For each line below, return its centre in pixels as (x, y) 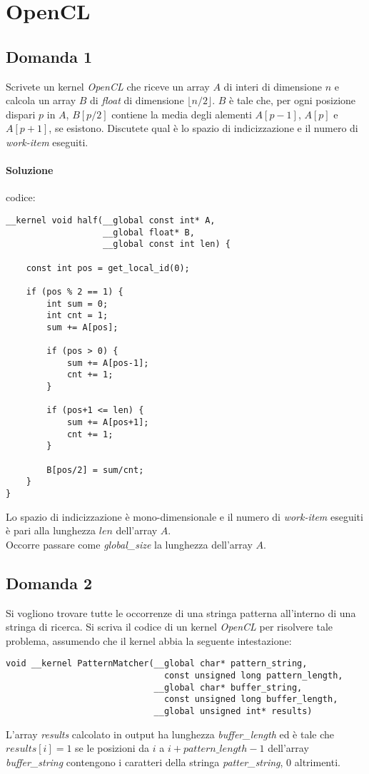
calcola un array (41, 100)
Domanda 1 (49, 56)
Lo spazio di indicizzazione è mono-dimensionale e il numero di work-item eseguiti (184, 516)
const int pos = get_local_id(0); (108, 268)
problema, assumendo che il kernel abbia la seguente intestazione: (149, 640)
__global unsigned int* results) (233, 712)
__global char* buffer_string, (228, 687)
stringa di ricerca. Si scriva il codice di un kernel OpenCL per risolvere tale (170, 627)
